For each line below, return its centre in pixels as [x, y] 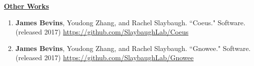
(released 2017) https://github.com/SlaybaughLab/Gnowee [104, 58]
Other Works [27, 6]
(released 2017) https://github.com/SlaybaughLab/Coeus [102, 32]
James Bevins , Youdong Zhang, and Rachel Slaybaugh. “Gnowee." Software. [133, 48]
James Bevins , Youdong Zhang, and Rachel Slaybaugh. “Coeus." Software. [130, 22]
